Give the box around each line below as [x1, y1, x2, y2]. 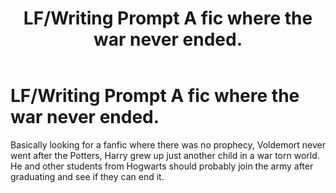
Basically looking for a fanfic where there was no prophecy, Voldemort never [10, 138, 327, 151]
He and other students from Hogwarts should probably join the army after [10, 160, 314, 172]
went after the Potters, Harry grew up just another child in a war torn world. [10, 149, 320, 161]
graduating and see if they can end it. [10, 170, 165, 182]
